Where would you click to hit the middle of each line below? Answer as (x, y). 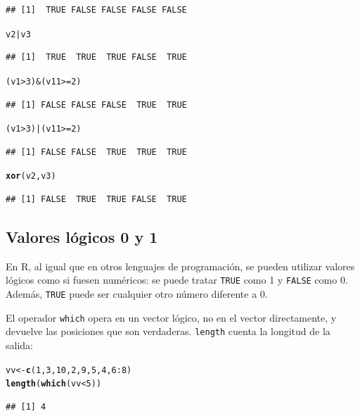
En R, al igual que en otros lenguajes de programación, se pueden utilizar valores (180, 266)
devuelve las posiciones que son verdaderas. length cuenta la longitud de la (168, 331)
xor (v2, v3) (31, 176)
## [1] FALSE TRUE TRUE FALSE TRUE (96, 199)
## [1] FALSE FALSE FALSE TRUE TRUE (96, 105)
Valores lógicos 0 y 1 (82, 236)
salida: (19, 345)
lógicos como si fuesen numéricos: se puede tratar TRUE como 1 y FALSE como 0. (177, 280)
